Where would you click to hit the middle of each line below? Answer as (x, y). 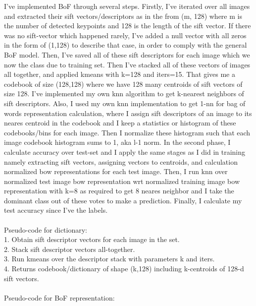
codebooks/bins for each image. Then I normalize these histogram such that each (127, 132)
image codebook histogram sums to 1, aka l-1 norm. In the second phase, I (117, 142)
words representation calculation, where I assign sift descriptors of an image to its (128, 113)
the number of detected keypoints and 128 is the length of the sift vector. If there (128, 26)
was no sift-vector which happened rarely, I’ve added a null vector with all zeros (125, 35)
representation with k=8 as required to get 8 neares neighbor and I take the (119, 191)
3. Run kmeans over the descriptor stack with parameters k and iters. (109, 259)
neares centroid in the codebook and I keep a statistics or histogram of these (120, 123)
